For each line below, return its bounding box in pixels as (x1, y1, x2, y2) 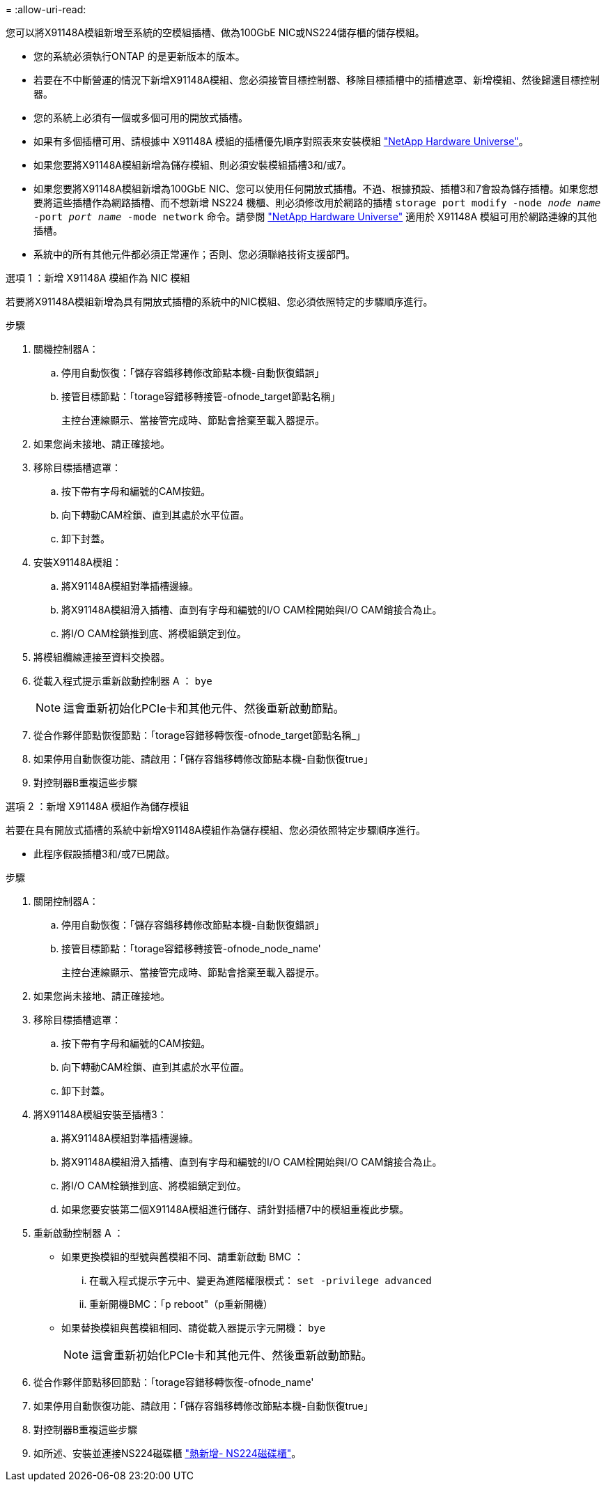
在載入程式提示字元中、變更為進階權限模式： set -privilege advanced (89, 1274, 432, 1286)
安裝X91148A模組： (33, 556, 122, 568)
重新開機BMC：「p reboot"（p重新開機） (89, 1298, 273, 1310)
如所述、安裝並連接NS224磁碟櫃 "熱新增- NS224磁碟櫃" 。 (33, 1447, 302, 1459)
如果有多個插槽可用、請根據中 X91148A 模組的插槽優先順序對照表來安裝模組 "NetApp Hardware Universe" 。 (33, 135, 529, 147)
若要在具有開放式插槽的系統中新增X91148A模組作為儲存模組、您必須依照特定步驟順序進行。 (6, 824, 426, 836)
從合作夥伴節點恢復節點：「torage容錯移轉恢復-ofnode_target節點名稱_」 (33, 729, 366, 741)
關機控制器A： (33, 343, 99, 355)
